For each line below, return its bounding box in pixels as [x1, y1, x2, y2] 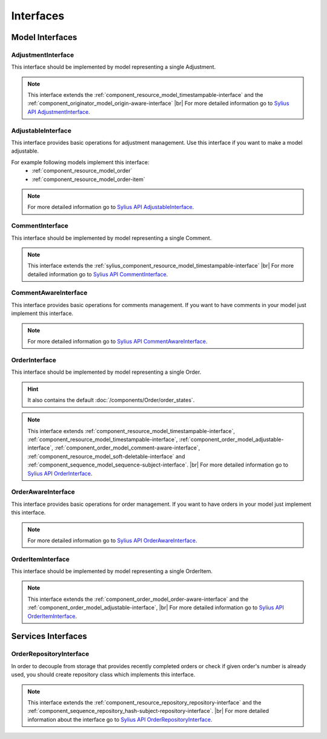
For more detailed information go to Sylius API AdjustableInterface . [27, 204, 194, 211]
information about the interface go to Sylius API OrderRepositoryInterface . [27, 715, 213, 723]
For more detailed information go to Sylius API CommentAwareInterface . [27, 337, 208, 345]
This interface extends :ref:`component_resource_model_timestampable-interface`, [27, 427, 236, 434]
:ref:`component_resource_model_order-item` [31, 176, 145, 183]
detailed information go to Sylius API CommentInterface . [27, 270, 168, 278]
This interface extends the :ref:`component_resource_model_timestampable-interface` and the [27, 91, 263, 99]
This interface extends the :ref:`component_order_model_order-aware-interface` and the [27, 595, 248, 603]
